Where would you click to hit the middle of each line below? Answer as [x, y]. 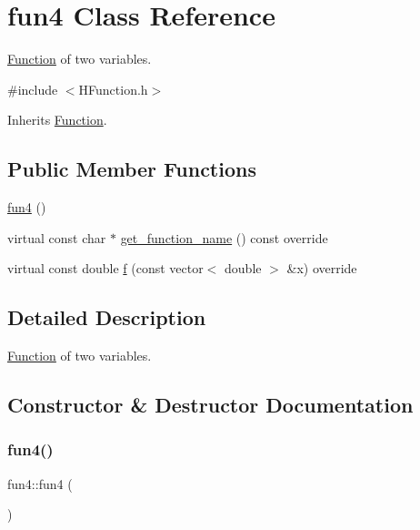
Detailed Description [107, 317]
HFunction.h [113, 89]
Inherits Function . [57, 120]
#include [33, 89]
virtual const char [57, 237]
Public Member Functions [132, 169]
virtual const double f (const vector [105, 268]
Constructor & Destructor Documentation [210, 405]
